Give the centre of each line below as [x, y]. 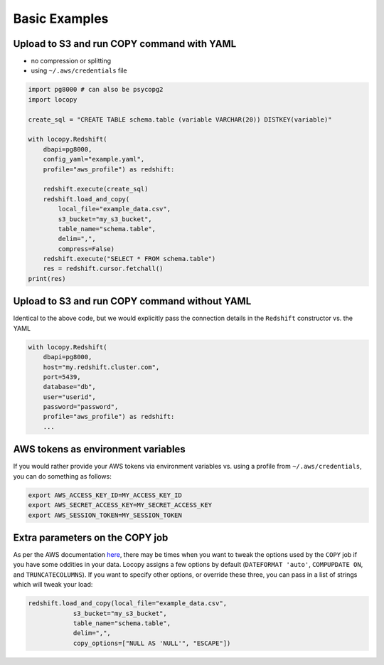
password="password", [81, 407]
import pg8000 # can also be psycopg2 [96, 90]
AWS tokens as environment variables [100, 449]
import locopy [53, 99]
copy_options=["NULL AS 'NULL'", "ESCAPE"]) [152, 643]
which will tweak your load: [53, 585]
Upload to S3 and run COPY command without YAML [132, 301]
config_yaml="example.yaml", [94, 159]
